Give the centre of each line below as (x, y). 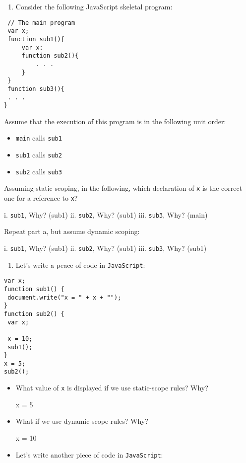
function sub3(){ (36, 89)
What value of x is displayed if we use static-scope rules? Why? (112, 388)
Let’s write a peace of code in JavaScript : (80, 265)
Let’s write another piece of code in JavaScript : (89, 454)
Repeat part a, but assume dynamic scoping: (72, 231)
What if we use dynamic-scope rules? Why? (82, 421)
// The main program (41, 23)
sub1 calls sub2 (39, 155)
